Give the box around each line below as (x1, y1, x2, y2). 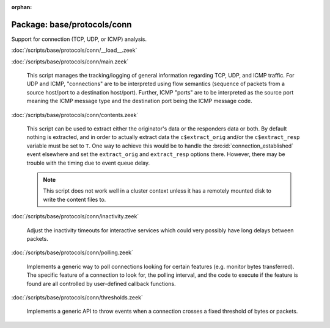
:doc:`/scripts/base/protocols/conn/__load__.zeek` (11, 46, 137, 54)
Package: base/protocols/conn (11, 19, 132, 30)
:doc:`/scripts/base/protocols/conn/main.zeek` (11, 58, 129, 65)
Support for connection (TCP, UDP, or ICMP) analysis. (11, 35, 147, 43)
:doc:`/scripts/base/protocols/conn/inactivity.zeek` (11, 213, 139, 220)
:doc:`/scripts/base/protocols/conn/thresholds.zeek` (11, 293, 143, 301)
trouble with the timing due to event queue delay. (26, 159, 150, 166)
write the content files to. (43, 196, 106, 203)
